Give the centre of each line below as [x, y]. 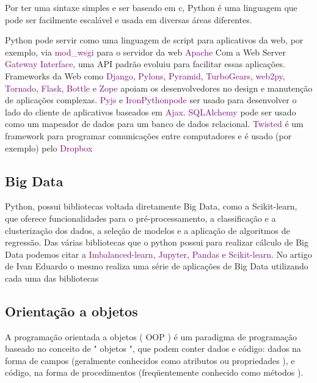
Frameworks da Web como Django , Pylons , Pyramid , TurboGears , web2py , [145, 75]
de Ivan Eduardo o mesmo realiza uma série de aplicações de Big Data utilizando [157, 266]
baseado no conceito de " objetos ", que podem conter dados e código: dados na [153, 348]
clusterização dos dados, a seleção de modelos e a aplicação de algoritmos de [148, 230]
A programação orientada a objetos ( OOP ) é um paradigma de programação [151, 336]
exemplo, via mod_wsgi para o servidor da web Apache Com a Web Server [146, 52]
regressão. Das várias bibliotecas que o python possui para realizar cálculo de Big [157, 242]
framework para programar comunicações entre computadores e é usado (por [148, 135]
